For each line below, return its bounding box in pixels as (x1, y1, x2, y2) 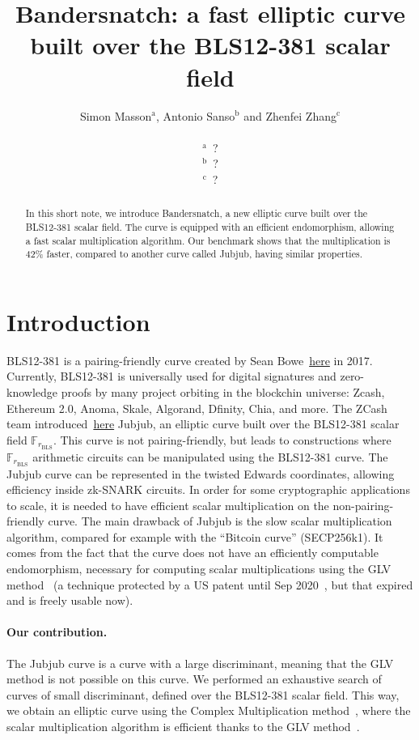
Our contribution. (6, 623, 108, 640)
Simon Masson (79, 107, 152, 124)
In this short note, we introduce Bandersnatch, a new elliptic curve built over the (25, 206, 368, 220)
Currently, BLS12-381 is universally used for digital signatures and (6, 368, 336, 385)
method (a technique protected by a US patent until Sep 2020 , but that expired (6, 576, 413, 593)
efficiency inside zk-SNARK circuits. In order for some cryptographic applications (6, 481, 410, 498)
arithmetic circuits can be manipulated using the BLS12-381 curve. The (32, 448, 388, 465)
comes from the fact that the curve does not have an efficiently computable (6, 544, 379, 561)
